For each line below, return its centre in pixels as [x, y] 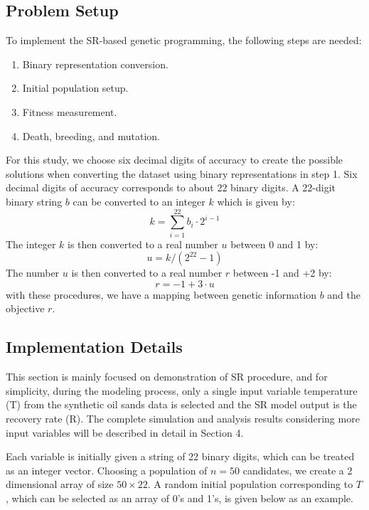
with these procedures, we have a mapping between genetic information [161, 294]
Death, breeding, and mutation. [91, 136]
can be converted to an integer [139, 201]
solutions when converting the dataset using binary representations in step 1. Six [182, 173]
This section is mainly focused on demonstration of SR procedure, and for [167, 377]
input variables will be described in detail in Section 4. [125, 432]
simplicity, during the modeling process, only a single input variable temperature [182, 390]
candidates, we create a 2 [298, 470]
